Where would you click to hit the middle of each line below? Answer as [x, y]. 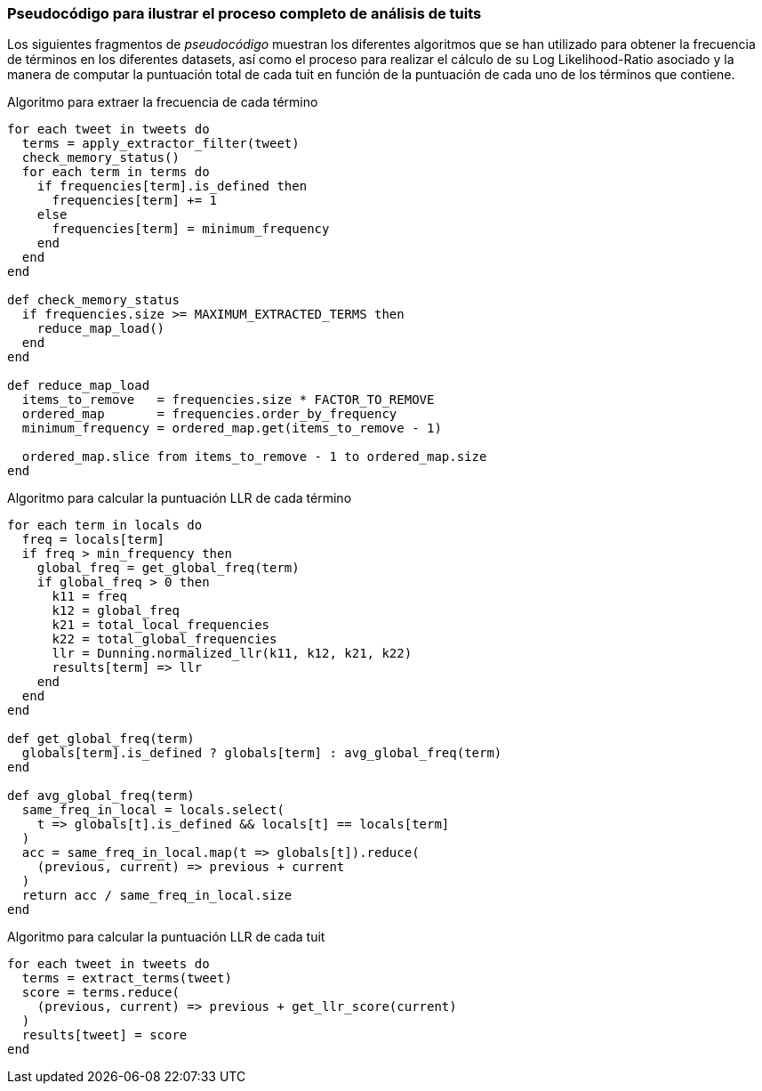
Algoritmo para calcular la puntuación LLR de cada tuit [166, 937]
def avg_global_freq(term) [101, 796]
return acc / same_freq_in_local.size [157, 896]
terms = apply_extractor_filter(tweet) [160, 144]
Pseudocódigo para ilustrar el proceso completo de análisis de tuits [245, 13]
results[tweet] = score [104, 1035]
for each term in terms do [116, 172]
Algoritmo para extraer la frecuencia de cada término [163, 102]
